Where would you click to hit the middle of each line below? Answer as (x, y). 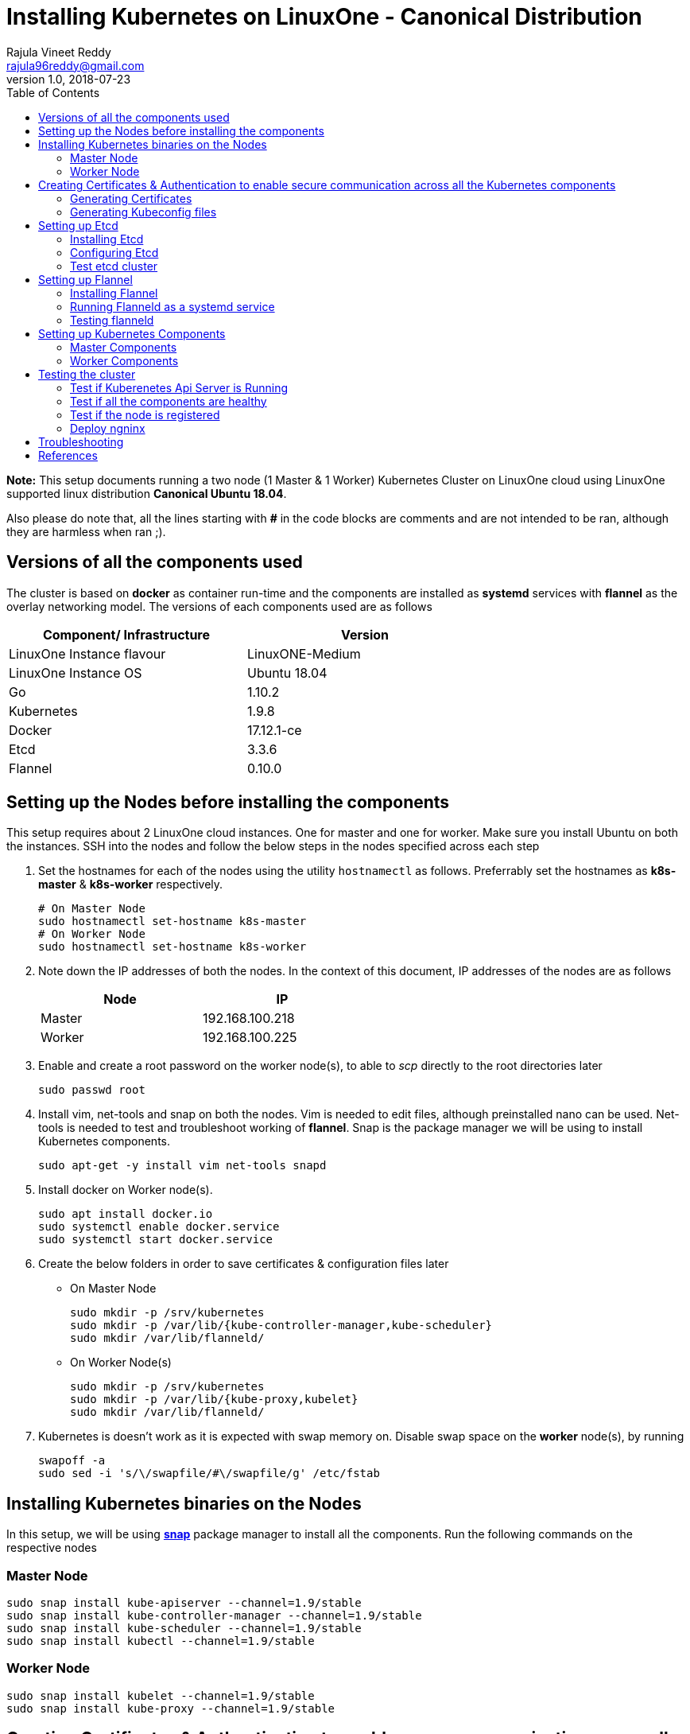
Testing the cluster (87, 374)
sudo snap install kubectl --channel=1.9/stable (161, 1641)
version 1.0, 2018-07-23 (69, 79)
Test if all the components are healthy (169, 401)
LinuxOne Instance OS (76, 673)
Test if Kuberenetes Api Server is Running (179, 387)
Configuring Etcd (114, 252)
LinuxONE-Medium (304, 653)
